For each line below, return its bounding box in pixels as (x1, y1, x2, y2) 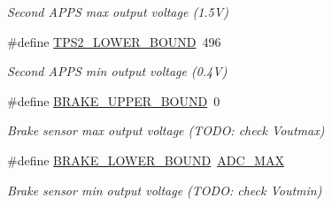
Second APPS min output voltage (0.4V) (7, 62, 228, 80)
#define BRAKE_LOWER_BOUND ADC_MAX (7, 150, 284, 169)
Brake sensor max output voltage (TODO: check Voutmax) (7, 121, 325, 140)
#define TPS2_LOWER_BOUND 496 (7, 32, 221, 50)
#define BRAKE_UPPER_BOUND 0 (7, 91, 220, 110)
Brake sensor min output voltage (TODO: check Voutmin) (7, 180, 322, 199)
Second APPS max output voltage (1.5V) (7, 3, 228, 20)
